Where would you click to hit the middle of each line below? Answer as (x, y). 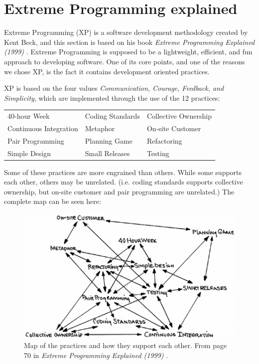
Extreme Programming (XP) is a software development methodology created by (126, 32)
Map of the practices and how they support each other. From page (126, 345)
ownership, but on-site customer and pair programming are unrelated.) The (119, 191)
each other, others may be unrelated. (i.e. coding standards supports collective (124, 182)
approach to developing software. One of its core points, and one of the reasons (125, 61)
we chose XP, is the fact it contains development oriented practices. (107, 71)
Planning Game (109, 140)
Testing (158, 153)
